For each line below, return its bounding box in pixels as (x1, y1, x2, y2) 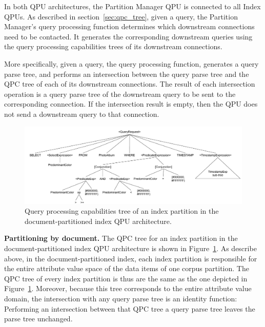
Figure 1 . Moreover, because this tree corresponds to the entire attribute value (4, 283, 252, 294)
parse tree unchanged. (4, 313, 73, 324)
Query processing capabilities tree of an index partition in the (25, 206, 219, 216)
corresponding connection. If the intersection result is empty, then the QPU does (4, 98, 258, 109)
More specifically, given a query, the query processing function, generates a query (4, 58, 259, 69)
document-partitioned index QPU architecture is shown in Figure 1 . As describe (4, 243, 257, 254)
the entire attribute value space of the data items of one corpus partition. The (4, 263, 249, 274)
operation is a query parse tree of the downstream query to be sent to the (4, 88, 236, 99)
